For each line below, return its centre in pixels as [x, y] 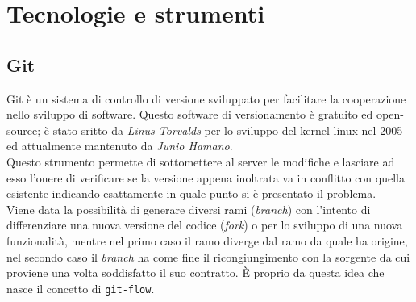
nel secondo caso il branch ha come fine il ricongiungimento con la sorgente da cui [208, 256]
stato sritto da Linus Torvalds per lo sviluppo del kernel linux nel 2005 [228, 130]
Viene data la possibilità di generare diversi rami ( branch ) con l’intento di [189, 209]
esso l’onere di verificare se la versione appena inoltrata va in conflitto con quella [206, 177]
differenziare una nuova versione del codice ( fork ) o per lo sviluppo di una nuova [205, 225]
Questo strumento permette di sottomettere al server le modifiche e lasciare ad [201, 161]
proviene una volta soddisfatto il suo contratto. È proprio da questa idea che [196, 273]
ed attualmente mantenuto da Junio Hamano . [120, 146]
